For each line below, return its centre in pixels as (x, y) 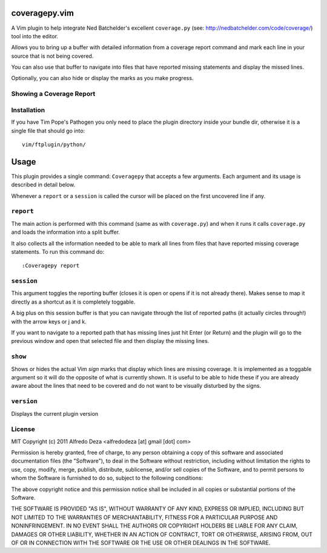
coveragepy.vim (42, 13)
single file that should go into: (48, 131)
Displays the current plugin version (55, 413)
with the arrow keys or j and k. (49, 321)
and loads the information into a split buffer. (66, 232)
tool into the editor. (35, 36)
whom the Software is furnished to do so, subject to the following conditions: (107, 478)
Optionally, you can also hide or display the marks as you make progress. (102, 78)
